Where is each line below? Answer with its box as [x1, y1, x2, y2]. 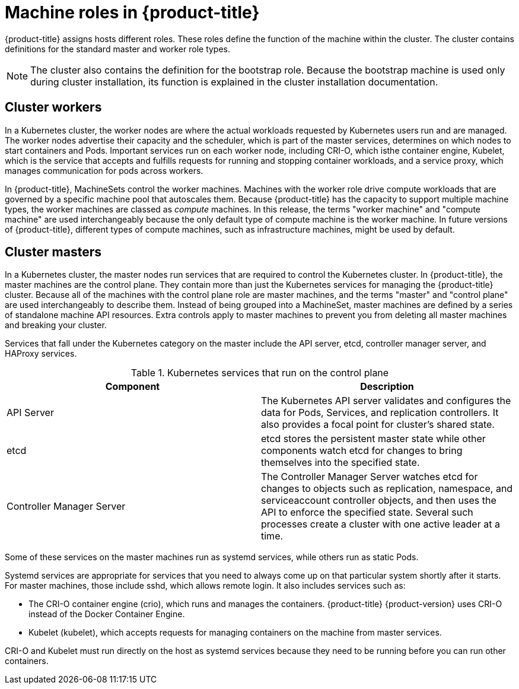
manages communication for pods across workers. [5, 165, 203, 176]
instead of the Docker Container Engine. [28, 609, 185, 620]
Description [360, 380, 414, 393]
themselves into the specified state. [261, 456, 420, 469]
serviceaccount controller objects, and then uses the [261, 494, 496, 507]
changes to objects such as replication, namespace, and [261, 482, 513, 495]
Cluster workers [5, 100, 102, 115]
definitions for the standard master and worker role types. [5, 43, 231, 54]
